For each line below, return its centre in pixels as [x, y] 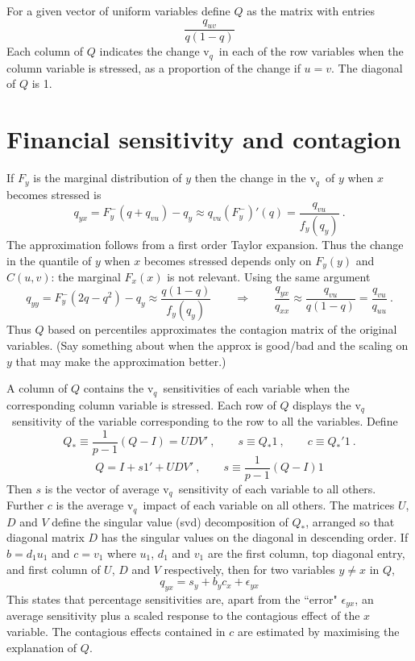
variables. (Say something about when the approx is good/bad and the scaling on [207, 345]
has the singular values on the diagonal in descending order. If [255, 537]
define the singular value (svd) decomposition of [170, 521]
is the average [90, 505]
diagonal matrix [46, 537]
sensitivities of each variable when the [256, 388]
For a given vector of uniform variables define [118, 10]
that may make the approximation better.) [121, 361]
